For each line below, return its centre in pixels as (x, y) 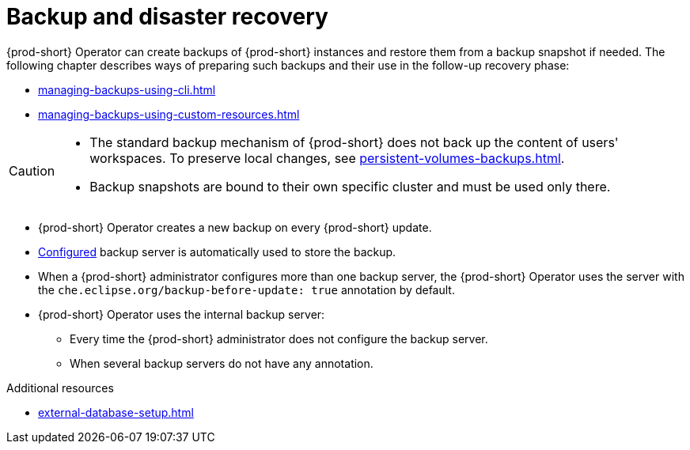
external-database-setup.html (116, 412)
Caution (32, 170)
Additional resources (60, 388)
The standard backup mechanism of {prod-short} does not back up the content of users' (354, 142)
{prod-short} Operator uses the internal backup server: (182, 314)
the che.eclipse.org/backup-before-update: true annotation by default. (246, 289)
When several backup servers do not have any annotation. (222, 363)
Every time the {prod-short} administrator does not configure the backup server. (279, 338)
